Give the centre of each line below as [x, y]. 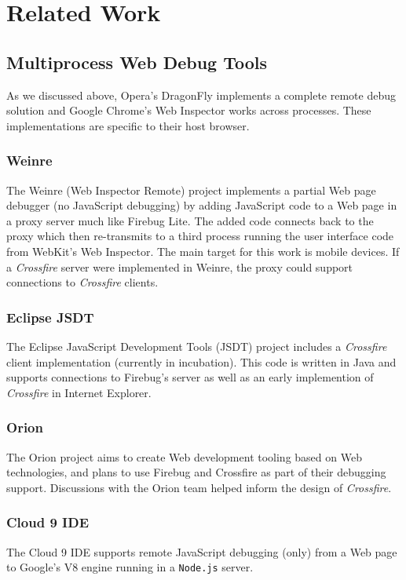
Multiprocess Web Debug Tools [137, 62]
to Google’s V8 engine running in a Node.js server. [130, 567]
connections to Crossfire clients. [82, 282]
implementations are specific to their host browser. [128, 125]
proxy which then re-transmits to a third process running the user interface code [200, 236]
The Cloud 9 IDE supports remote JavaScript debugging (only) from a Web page [202, 551]
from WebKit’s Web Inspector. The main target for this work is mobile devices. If [203, 251]
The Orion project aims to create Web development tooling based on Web [184, 456]
